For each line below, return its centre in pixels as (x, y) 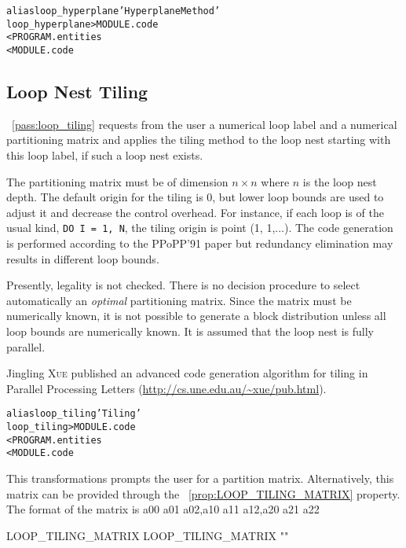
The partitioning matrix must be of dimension (117, 181)
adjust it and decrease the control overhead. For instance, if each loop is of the (195, 212)
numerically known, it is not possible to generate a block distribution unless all (196, 316)
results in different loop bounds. (83, 258)
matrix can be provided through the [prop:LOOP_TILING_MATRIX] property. (203, 493)
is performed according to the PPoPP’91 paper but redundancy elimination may (200, 243)
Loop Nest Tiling (77, 92)
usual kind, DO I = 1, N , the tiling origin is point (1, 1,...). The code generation (200, 228)
